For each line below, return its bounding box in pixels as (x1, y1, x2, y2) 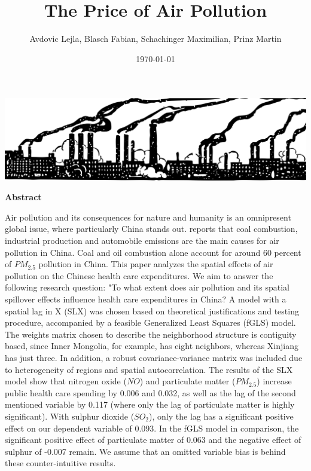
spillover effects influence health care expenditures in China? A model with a (5, 292, 286, 305)
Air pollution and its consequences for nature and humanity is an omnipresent (5, 210, 291, 223)
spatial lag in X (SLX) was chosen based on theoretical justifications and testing (5, 304, 299, 317)
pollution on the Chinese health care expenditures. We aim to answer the (5, 269, 273, 282)
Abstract (5, 191, 42, 203)
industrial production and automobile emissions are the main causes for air (5, 234, 279, 246)
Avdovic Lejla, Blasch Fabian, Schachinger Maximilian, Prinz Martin (29, 32, 282, 45)
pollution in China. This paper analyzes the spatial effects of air (38, 258, 273, 270)
